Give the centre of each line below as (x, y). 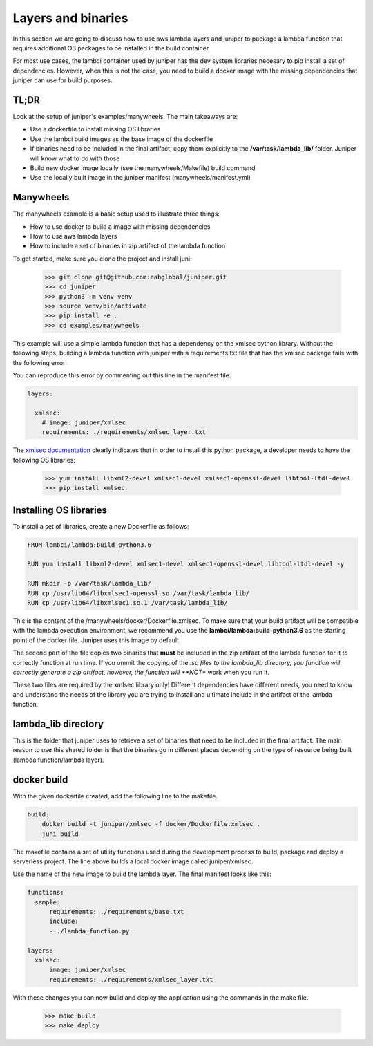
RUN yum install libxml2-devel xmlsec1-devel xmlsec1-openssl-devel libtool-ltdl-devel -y (186, 564)
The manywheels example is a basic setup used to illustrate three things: (116, 214)
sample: (48, 902)
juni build (60, 834)
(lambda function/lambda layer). (58, 760)
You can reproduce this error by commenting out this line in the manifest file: (122, 375)
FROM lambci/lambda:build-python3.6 (89, 545)
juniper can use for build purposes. (63, 80)
